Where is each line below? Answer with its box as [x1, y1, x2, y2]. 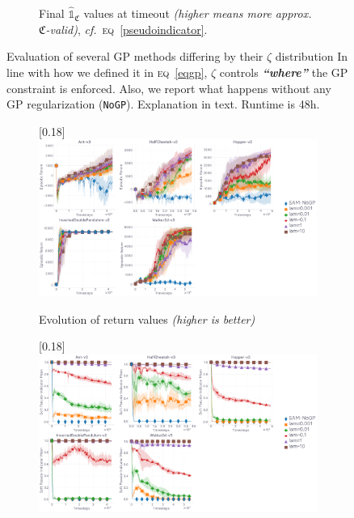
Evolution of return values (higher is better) [39, 310, 255, 327]
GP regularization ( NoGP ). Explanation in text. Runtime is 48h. [6, 96, 320, 113]
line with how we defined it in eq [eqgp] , [6, 64, 208, 80]
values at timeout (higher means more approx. [83, 5, 312, 22]
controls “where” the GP [219, 64, 348, 80]
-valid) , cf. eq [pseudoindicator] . [45, 20, 208, 37]
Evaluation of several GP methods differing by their [6, 48, 263, 65]
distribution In [275, 48, 348, 65]
